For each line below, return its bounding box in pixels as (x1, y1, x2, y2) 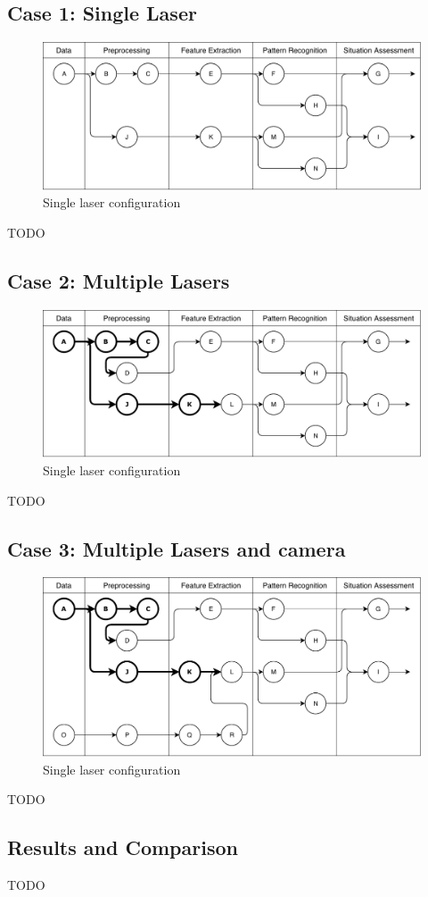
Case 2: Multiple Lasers (7, 267, 230, 294)
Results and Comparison (7, 834, 238, 861)
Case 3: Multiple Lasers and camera (7, 534, 346, 562)
